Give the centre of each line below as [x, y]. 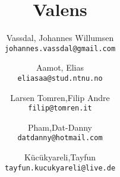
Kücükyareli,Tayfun [60, 157]
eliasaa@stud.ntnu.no [60, 78]
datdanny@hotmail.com [60, 138]
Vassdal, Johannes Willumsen [60, 38]
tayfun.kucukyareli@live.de [60, 168]
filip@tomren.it [60, 108]
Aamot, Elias [60, 67]
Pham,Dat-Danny [60, 127]
